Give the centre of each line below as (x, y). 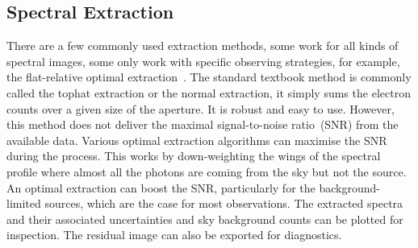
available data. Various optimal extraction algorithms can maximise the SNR (197, 140)
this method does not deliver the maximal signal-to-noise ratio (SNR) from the (203, 124)
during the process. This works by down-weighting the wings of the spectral (194, 156)
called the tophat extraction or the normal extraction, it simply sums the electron (209, 92)
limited (24, 203)
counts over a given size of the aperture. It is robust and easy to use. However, (201, 108)
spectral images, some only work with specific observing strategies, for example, (203, 61)
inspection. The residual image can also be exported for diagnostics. (174, 235)
